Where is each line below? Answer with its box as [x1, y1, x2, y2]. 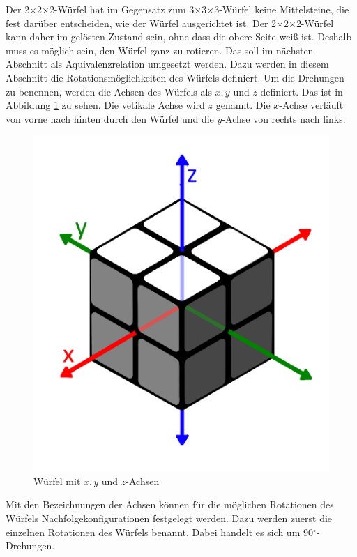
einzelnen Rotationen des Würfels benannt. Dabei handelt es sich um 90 [6, 524, 313, 539]
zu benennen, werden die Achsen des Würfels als [6, 84, 212, 98]
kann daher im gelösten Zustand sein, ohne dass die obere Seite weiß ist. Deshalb [6, 29, 352, 44]
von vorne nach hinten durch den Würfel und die [6, 111, 214, 125]
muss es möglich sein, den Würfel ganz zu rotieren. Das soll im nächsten [6, 43, 314, 57]
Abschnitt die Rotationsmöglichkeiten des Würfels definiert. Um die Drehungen [6, 70, 344, 84]
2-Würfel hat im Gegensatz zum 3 [49, 2, 195, 16]
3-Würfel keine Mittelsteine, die [214, 2, 349, 16]
